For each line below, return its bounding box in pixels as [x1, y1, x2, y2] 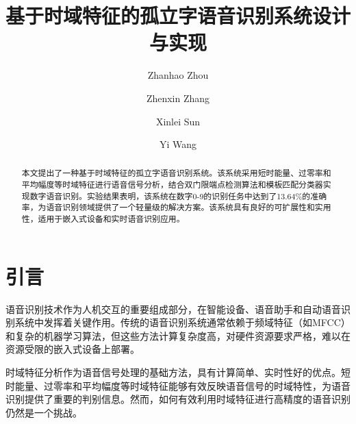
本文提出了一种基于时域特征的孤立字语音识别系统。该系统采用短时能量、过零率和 [21, 167, 331, 179]
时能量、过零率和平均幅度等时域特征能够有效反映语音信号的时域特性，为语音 [5, 378, 351, 392]
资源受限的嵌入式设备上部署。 [5, 342, 140, 356]
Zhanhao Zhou [147, 68, 209, 82]
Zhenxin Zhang [146, 90, 210, 105]
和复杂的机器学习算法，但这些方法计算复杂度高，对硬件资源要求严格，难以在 [5, 328, 351, 342]
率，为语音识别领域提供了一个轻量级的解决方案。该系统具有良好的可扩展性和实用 [21, 201, 331, 213]
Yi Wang [159, 137, 197, 151]
